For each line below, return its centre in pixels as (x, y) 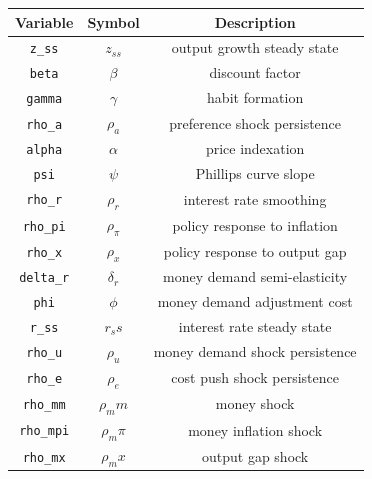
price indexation (255, 148)
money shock (255, 403)
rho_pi (44, 226)
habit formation (255, 97)
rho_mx (44, 457)
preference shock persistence (255, 122)
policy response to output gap (255, 250)
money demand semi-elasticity (255, 276)
